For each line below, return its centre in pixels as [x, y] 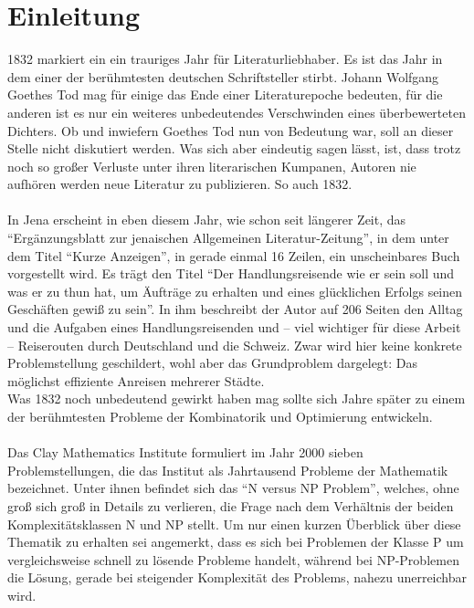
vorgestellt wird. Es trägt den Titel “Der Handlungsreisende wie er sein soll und [231, 273]
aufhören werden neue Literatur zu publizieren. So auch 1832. [180, 184]
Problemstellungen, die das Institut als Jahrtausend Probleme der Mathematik [228, 470]
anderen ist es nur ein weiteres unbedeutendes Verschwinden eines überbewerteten [237, 112]
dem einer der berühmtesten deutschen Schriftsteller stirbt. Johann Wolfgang [223, 76]
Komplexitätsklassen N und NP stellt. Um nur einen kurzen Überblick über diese [234, 524]
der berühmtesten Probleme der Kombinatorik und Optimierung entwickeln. [220, 416]
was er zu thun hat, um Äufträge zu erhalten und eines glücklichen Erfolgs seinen [235, 291]
